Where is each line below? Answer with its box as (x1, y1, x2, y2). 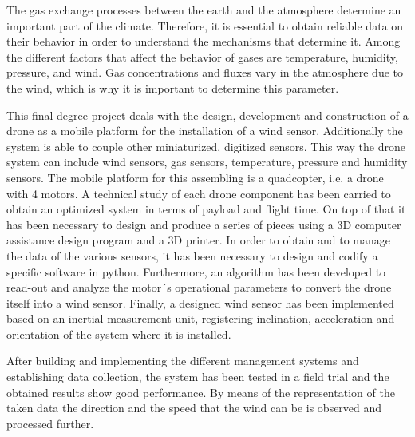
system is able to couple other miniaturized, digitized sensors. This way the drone (6, 137, 405, 154)
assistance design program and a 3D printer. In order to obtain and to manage (6, 232, 391, 248)
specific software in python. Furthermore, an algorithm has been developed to (6, 263, 386, 280)
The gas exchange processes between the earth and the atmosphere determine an (6, 2, 401, 18)
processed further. (6, 415, 94, 431)
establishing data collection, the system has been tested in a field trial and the (6, 368, 389, 385)
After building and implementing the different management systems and (6, 352, 359, 369)
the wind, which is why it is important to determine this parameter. (6, 79, 339, 96)
